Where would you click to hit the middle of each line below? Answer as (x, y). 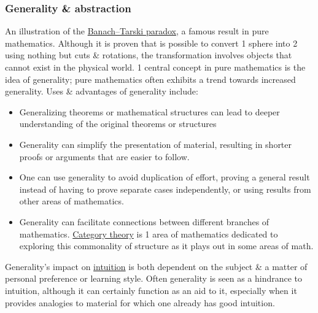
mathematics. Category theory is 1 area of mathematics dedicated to (149, 234)
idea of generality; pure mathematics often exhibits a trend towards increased (150, 79)
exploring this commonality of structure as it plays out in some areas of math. (166, 246)
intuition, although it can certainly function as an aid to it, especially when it (151, 290)
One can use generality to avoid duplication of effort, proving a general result (165, 177)
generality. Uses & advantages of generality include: (102, 91)
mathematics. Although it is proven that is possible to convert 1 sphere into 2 (151, 43)
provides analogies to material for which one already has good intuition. (140, 302)
